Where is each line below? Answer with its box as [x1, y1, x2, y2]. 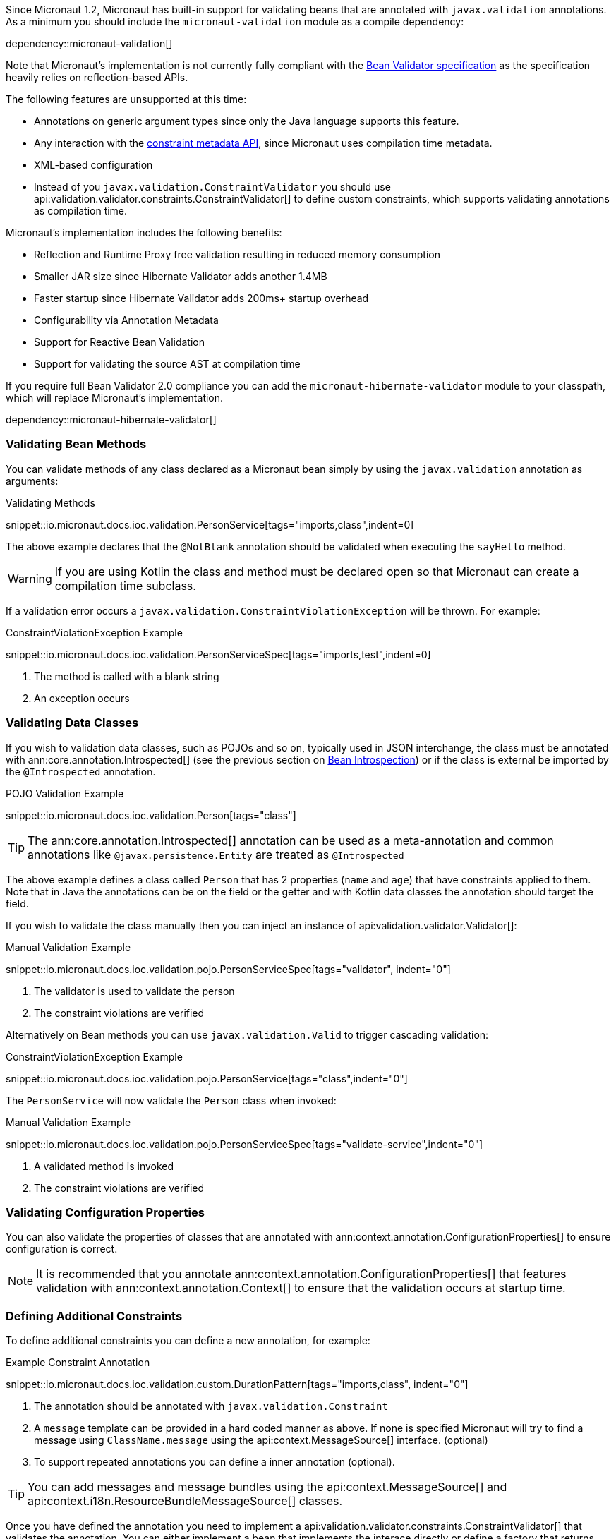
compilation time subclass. [54, 578, 196, 593]
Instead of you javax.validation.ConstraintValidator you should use [34, 181, 391, 193]
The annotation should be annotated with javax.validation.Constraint [34, 1400, 388, 1412]
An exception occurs [34, 692, 130, 704]
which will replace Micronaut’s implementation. [6, 392, 224, 404]
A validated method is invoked [34, 1159, 174, 1172]
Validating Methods [6, 496, 95, 509]
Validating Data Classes [6, 716, 139, 730]
